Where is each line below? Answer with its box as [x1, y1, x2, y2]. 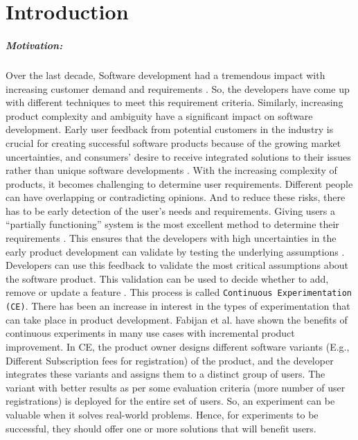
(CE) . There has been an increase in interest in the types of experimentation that [6, 299, 350, 313]
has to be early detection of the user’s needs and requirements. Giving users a [6, 203, 336, 218]
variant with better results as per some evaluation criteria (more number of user [6, 380, 346, 394]
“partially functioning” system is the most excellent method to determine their [6, 217, 339, 231]
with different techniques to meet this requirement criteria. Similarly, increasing [6, 95, 343, 109]
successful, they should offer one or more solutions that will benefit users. [6, 421, 316, 435]
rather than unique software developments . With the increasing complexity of [6, 163, 337, 177]
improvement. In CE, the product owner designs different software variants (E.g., [6, 339, 350, 353]
